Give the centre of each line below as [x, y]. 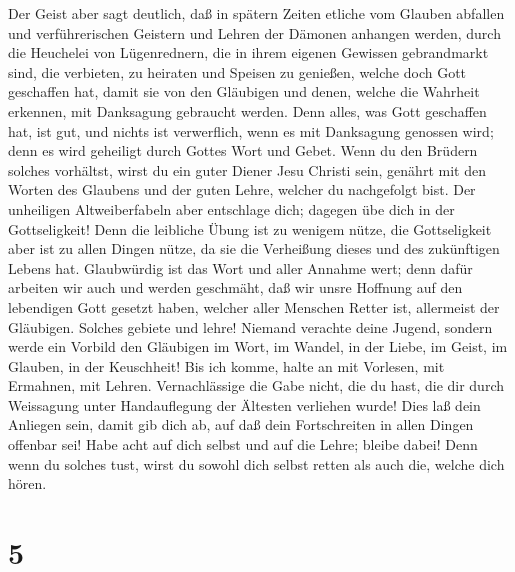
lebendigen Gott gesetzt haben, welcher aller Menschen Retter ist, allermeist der [254, 306]
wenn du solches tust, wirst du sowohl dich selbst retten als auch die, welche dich [256, 463]
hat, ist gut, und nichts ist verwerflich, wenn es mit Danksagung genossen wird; [251, 130]
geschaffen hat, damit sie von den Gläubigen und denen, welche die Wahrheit [244, 91]
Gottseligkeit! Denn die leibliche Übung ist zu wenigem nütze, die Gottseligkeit [250, 228]
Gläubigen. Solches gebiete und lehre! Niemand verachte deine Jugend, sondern [250, 326]
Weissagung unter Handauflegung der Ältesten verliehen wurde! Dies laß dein [244, 404]
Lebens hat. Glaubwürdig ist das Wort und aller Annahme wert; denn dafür [240, 267]
